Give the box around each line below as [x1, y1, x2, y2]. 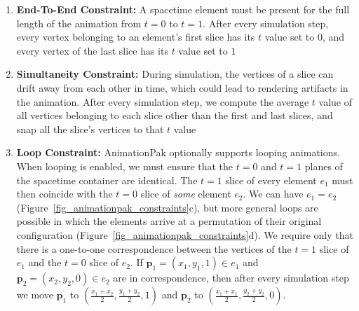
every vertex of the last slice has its [16, 43, 168, 57]
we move [16, 287, 53, 302]
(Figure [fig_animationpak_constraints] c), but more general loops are [16, 200, 318, 214]
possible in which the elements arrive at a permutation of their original [16, 214, 322, 228]
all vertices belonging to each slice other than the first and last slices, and [16, 108, 333, 123]
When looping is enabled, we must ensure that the [16, 158, 233, 173]
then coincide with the [16, 186, 113, 201]
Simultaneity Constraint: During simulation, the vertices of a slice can [16, 67, 334, 81]
